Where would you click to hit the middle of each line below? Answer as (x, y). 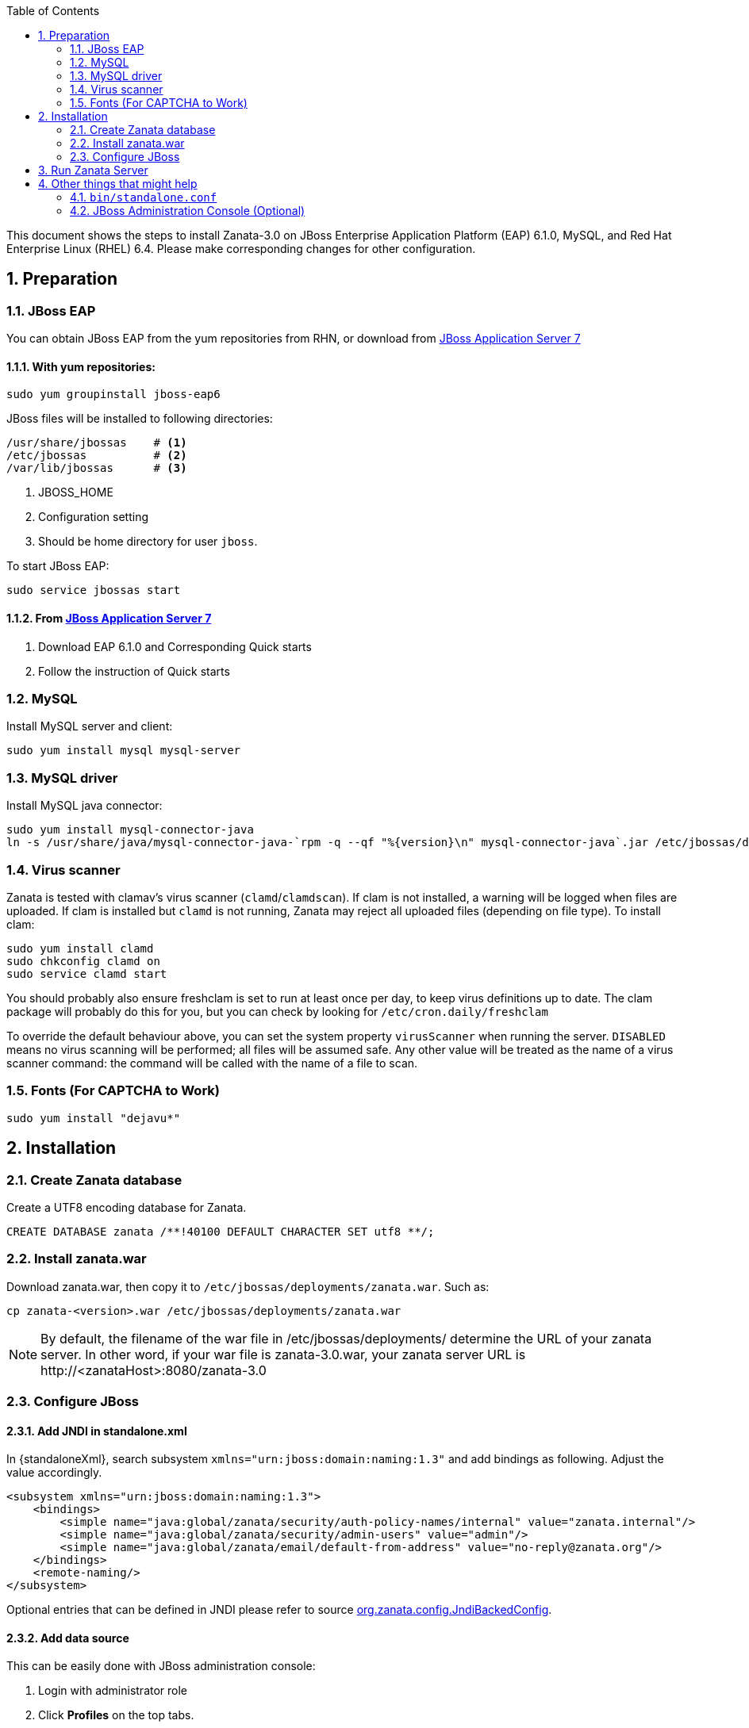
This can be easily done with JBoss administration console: (161, 1666)
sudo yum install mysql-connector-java (130, 830)
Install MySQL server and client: (90, 726)
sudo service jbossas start (94, 590)
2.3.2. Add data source (68, 1638)
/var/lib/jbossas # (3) (97, 468)
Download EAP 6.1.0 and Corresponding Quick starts (175, 646)
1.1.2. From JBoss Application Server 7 (109, 619)
